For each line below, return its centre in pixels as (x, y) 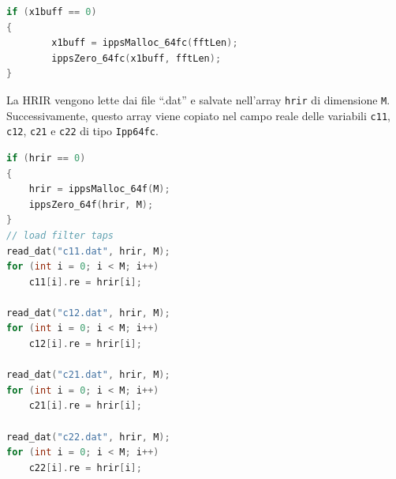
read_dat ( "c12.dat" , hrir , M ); (88, 313)
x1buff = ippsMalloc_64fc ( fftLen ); (145, 43)
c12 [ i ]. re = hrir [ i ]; (85, 344)
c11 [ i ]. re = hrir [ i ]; (85, 282)
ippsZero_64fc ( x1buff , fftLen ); (136, 58)
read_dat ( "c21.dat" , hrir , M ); (88, 375)
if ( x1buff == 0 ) (52, 12)
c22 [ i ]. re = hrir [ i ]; (85, 468)
